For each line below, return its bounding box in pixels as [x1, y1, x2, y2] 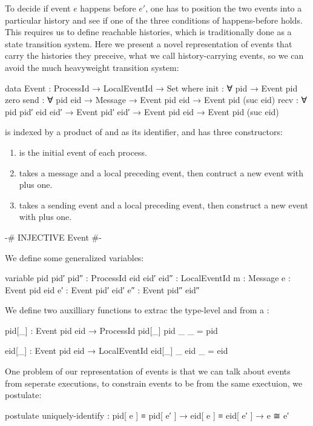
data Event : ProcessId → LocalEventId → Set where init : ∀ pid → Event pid [5, 81, 298, 94]
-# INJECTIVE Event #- [5, 230, 102, 243]
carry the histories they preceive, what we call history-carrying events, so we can [5, 49, 304, 62]
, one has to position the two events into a [145, 2, 302, 14]
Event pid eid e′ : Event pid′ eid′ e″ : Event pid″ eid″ [5, 283, 200, 296]
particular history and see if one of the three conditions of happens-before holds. [5, 13, 303, 26]
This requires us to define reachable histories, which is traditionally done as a [5, 25, 292, 38]
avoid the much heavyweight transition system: [5, 61, 179, 73]
